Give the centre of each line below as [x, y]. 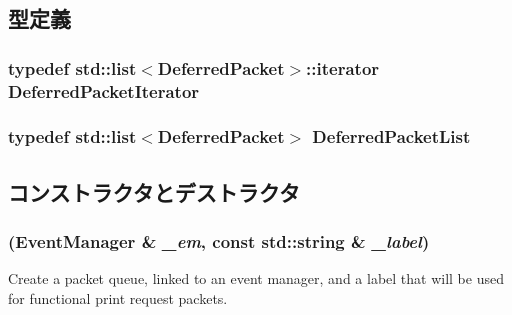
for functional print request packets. [118, 297]
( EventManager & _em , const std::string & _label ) [219, 241]
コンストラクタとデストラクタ [154, 191]
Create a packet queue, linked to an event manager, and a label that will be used [256, 278]
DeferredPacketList [391, 136]
